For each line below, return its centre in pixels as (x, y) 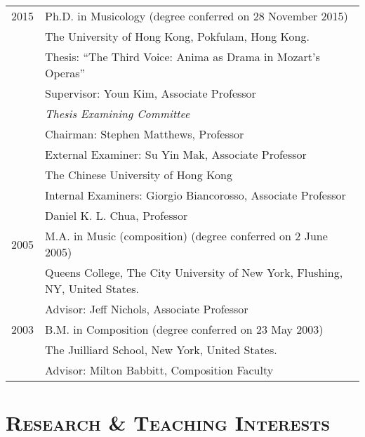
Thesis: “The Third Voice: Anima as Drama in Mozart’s (182, 57)
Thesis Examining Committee (118, 113)
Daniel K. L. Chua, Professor (117, 215)
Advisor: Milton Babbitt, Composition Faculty (159, 370)
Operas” (65, 73)
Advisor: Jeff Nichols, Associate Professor (147, 309)
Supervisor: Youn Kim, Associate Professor (151, 93)
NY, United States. (92, 288)
